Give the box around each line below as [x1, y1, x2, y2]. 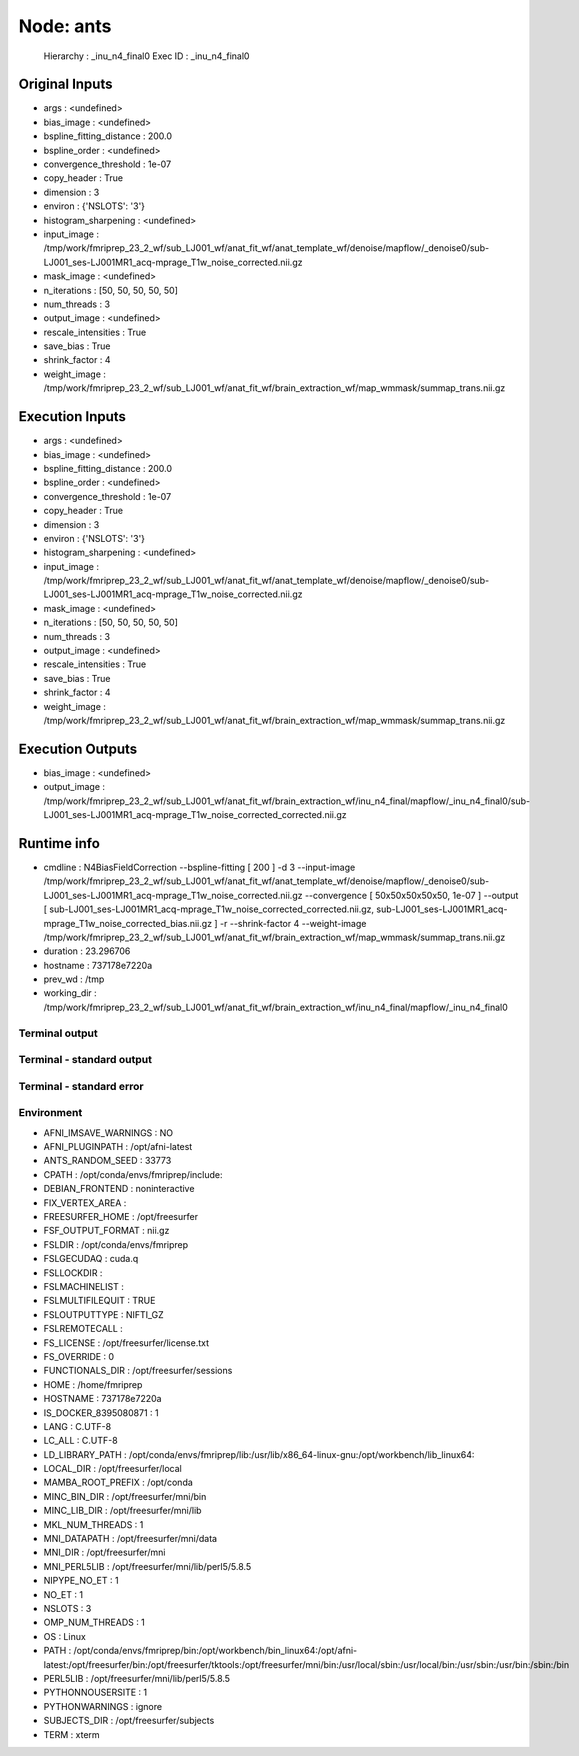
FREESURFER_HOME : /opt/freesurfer [43, 1211, 199, 1223]
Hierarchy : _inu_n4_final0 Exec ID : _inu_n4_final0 [43, 50, 250, 62]
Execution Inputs [18, 408, 127, 425]
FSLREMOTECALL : [43, 1323, 124, 1335]
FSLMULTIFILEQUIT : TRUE [43, 1295, 156, 1307]
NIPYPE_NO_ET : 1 [43, 1575, 119, 1587]
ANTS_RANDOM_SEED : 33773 [43, 1155, 172, 1167]
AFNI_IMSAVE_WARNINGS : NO [43, 1126, 174, 1139]
